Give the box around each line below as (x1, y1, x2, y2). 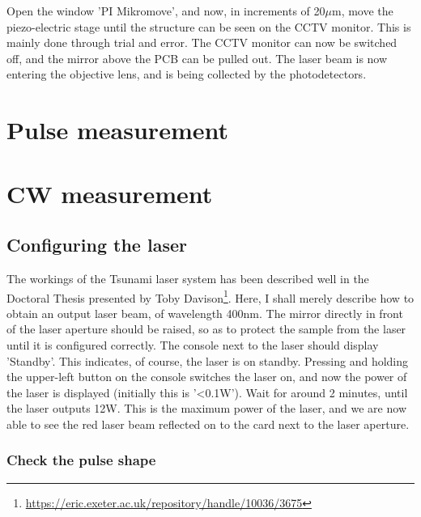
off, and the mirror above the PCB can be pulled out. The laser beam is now (6, 49, 388, 66)
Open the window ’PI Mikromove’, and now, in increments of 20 (6, 2, 325, 19)
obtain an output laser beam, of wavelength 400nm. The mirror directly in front (6, 304, 403, 321)
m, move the (331, 2, 393, 19)
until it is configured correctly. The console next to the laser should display (6, 336, 379, 353)
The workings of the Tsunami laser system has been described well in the (6, 269, 369, 286)
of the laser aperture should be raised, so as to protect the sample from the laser (6, 320, 406, 337)
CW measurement (6, 176, 213, 210)
